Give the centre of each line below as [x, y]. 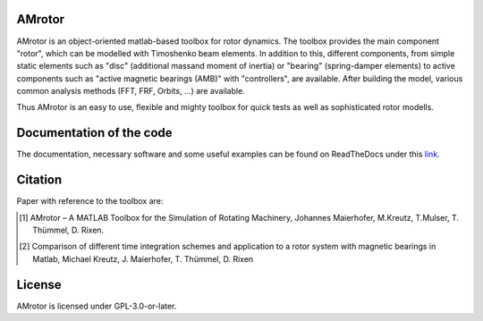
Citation [39, 180]
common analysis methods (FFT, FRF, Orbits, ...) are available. [131, 91]
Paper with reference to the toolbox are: [90, 201]
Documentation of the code [95, 133]
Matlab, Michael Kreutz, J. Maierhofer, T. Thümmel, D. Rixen [143, 258]
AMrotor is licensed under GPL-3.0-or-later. [97, 306]
